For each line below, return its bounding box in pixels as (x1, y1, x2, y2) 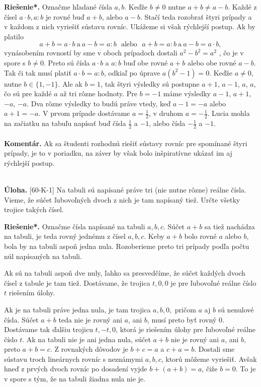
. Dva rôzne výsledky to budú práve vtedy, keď (27, 98, 170, 108)
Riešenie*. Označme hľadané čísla (4, 2, 112, 12)
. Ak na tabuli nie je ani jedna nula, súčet (22, 334, 151, 344)
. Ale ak (58, 78, 82, 89)
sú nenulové (218, 304, 254, 314)
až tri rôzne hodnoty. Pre (60, 88, 137, 99)
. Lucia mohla (207, 108, 250, 118)
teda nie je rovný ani (58, 314, 122, 325)
